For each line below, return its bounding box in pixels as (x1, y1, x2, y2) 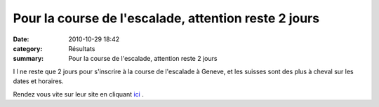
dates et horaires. (13, 77, 64, 85)
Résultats (68, 44, 95, 52)
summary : (13, 55, 44, 63)
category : (13, 44, 43, 52)
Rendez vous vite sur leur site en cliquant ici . (13, 90, 144, 98)
